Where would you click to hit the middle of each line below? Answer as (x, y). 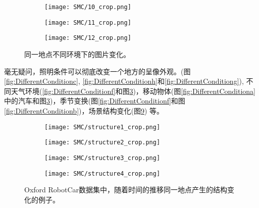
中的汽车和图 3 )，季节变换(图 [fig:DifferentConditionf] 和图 (95, 101)
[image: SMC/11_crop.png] (88, 22)
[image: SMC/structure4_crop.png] (102, 173)
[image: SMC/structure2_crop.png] (102, 143)
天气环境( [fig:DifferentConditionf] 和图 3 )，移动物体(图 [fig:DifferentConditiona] (133, 91)
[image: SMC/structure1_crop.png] (102, 127)
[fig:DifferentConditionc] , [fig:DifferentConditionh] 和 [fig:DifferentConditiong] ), (124, 81)
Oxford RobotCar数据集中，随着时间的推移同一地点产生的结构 (126, 190)
